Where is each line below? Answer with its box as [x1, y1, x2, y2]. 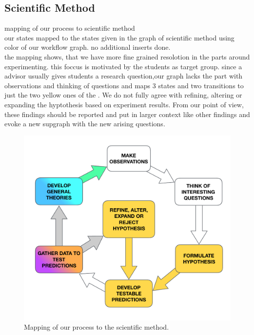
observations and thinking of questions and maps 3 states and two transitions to [4, 80, 244, 90]
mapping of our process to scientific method [4, 23, 135, 33]
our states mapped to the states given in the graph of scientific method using [4, 32, 234, 42]
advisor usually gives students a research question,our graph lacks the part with [4, 71, 243, 81]
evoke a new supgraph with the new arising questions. [4, 118, 165, 129]
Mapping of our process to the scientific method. [24, 322, 169, 332]
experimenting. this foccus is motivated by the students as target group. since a [4, 61, 242, 71]
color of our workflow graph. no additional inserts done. [4, 42, 171, 52]
